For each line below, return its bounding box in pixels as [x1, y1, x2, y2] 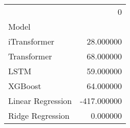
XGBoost [8, 80, 41, 92]
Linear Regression [8, 95, 72, 106]
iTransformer [8, 35, 55, 47]
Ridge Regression [8, 110, 70, 121]
